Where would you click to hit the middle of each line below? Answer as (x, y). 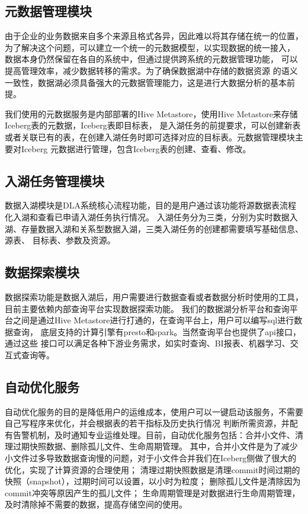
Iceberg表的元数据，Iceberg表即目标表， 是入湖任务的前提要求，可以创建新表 (153, 125)
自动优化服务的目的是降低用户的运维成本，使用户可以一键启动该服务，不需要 (154, 411)
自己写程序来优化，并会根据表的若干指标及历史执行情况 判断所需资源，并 (147, 423)
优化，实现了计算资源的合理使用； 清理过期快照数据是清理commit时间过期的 (153, 469)
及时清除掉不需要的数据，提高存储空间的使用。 (96, 504)
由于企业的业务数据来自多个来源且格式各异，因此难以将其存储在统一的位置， (154, 36)
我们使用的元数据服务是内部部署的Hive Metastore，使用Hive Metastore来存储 (151, 113)
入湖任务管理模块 (54, 180)
